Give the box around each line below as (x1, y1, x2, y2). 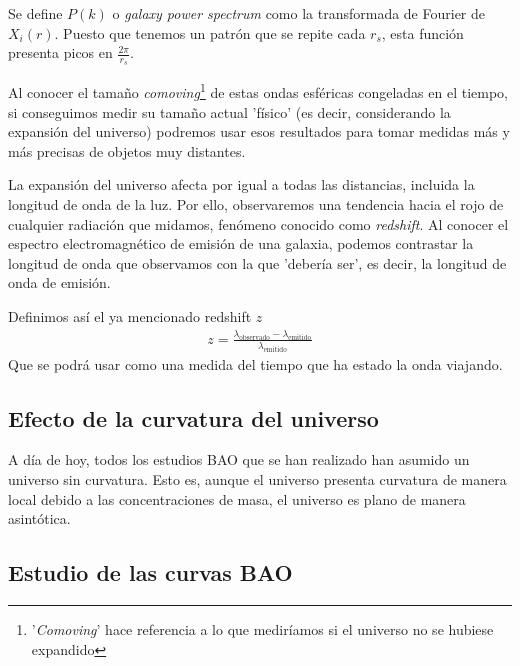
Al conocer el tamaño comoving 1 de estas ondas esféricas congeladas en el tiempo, (8, 79, 508, 103)
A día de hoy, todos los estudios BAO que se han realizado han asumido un (8, 449, 470, 470)
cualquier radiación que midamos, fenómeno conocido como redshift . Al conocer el (8, 213, 509, 234)
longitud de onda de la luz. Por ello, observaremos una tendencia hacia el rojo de (8, 194, 504, 215)
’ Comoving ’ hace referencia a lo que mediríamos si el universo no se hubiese (31, 619, 494, 640)
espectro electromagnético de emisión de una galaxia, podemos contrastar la (8, 233, 474, 254)
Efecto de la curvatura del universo (8, 402, 379, 433)
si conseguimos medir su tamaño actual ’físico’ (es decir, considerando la (8, 101, 451, 122)
